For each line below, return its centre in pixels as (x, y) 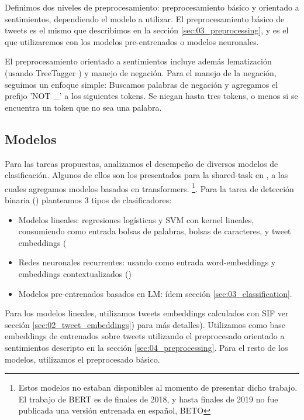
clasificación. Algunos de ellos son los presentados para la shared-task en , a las (146, 175)
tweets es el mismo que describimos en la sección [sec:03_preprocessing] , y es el (147, 30)
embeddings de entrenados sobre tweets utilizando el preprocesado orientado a (145, 336)
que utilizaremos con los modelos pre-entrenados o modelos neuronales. (132, 41)
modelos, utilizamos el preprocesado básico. (82, 359)
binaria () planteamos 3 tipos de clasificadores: (88, 199)
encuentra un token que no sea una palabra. (83, 107)
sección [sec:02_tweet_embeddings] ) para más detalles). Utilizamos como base (145, 324)
